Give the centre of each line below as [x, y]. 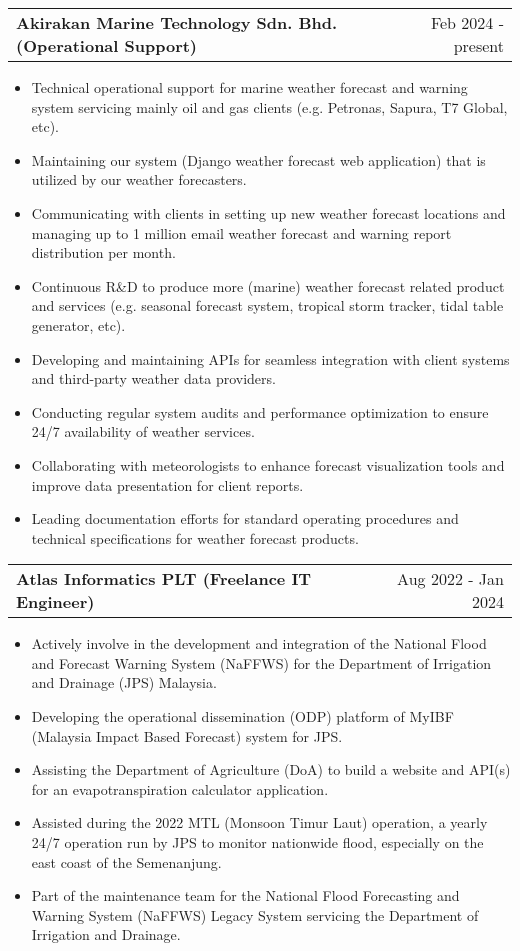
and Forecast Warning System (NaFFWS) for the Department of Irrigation [261, 662]
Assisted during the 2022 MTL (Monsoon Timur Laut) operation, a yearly [259, 822]
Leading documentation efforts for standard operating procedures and [245, 518]
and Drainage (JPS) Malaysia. [124, 682]
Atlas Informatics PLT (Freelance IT [164, 579]
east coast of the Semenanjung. [126, 861]
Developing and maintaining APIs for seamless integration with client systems [270, 358]
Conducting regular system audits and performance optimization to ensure [260, 411]
